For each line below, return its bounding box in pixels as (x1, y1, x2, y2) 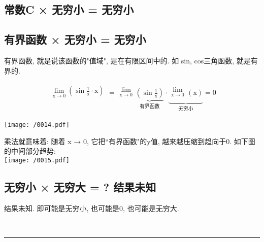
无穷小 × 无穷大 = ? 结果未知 (4, 179, 156, 194)
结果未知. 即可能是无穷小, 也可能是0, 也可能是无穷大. (4, 202, 179, 213)
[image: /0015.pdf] (4, 156, 70, 164)
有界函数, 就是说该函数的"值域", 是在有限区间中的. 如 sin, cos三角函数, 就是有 (4, 55, 258, 65)
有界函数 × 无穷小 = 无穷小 (4, 31, 146, 47)
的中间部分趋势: (4, 146, 56, 156)
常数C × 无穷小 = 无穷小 (4, 2, 134, 17)
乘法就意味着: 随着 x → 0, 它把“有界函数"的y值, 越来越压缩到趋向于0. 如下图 (4, 135, 255, 146)
